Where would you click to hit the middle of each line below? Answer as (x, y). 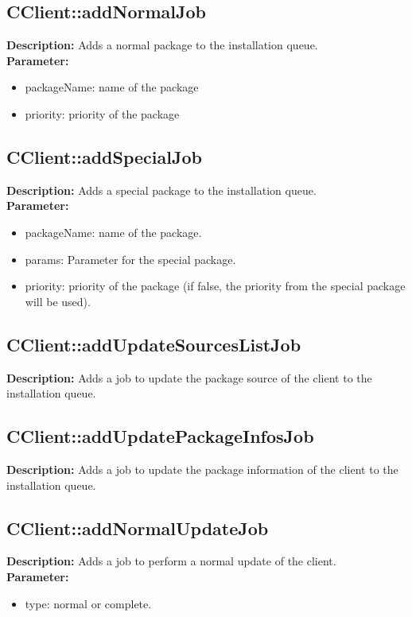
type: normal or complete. (88, 603)
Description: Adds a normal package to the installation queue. (162, 45)
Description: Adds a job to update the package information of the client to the (202, 469)
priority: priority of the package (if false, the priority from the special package (215, 286)
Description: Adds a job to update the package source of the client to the (189, 377)
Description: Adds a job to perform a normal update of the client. (171, 561)
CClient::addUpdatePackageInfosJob (160, 436)
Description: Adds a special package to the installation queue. (161, 190)
